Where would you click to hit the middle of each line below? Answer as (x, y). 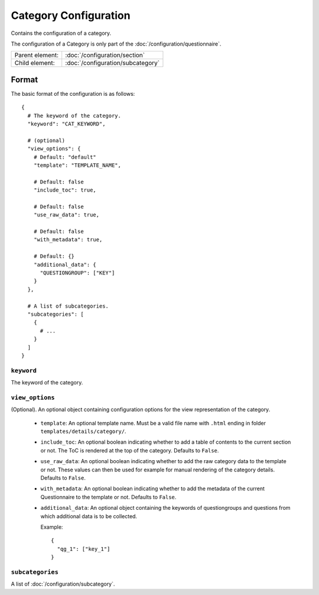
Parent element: (37, 55)
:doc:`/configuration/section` (105, 55)
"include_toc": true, (65, 190)
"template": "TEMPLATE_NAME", (77, 165)
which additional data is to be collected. (89, 516)
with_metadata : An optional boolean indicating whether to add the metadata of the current (153, 489)
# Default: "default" (65, 157)
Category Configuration (71, 15)
